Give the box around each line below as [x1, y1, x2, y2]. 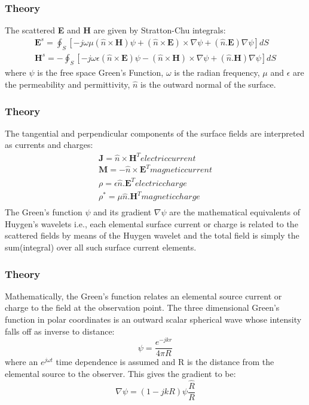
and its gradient [93, 206, 152, 218]
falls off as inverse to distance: [5, 324, 115, 337]
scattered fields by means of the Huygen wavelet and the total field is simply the [5, 229, 299, 242]
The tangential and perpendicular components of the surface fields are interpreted [5, 126, 305, 139]
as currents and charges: [5, 138, 93, 151]
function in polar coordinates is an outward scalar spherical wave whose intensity [5, 313, 302, 325]
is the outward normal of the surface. [140, 78, 276, 91]
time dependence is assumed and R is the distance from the [56, 355, 274, 368]
